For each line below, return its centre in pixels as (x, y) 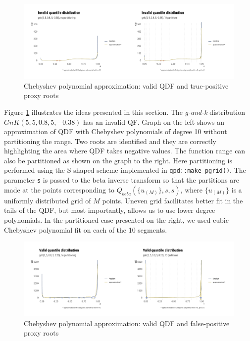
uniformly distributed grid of (48, 200)
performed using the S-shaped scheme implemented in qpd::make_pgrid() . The (125, 170)
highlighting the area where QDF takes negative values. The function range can (125, 151)
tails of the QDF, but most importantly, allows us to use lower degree (110, 210)
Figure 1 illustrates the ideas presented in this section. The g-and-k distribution (125, 112)
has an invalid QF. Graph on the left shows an (154, 122)
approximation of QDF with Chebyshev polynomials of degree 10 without (116, 131)
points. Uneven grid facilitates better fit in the (173, 200)
